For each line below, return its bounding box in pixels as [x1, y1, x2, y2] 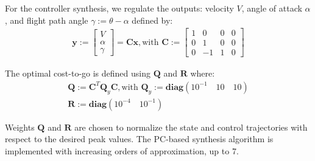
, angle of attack [241, 2, 302, 14]
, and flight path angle [5, 13, 88, 26]
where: [190, 67, 215, 80]
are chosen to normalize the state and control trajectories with [74, 120, 308, 133]
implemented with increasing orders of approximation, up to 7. [5, 144, 239, 157]
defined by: [132, 13, 173, 26]
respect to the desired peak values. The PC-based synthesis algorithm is [5, 132, 274, 145]
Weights [5, 120, 35, 133]
